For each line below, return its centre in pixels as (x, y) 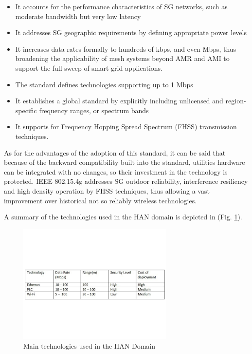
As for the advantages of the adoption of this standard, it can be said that (115, 152)
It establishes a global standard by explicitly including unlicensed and (119, 101)
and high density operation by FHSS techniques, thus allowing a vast (107, 190)
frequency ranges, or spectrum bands (94, 110)
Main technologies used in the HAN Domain (90, 346)
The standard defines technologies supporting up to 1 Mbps (104, 84)
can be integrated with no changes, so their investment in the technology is (116, 171)
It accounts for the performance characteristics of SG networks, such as (121, 6)
